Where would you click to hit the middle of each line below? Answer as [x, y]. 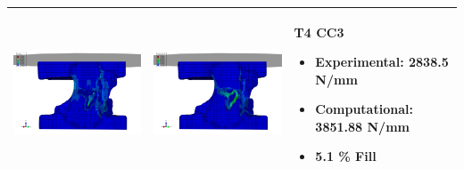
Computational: [364, 109]
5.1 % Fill [346, 156]
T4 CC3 [319, 32]
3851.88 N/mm [362, 126]
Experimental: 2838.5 [382, 62]
